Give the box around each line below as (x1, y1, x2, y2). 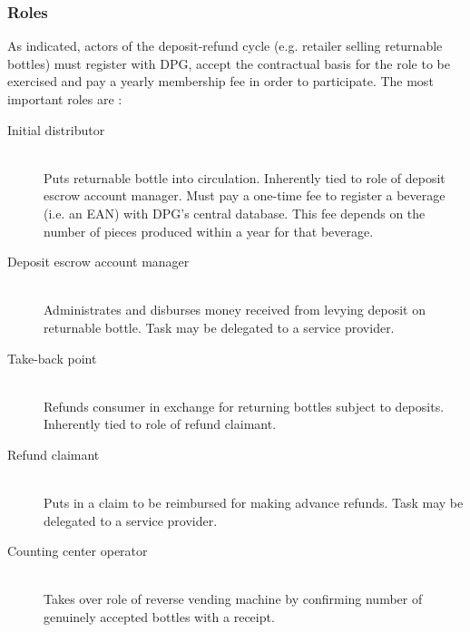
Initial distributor (7, 120, 105, 139)
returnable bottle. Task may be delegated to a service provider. (44, 317, 395, 336)
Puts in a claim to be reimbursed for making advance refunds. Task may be (44, 493, 464, 512)
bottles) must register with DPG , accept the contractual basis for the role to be (7, 53, 450, 73)
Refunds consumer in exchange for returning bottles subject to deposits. (44, 396, 445, 415)
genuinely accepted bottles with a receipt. (44, 608, 275, 627)
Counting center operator (7, 541, 148, 560)
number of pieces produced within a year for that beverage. (44, 221, 374, 240)
